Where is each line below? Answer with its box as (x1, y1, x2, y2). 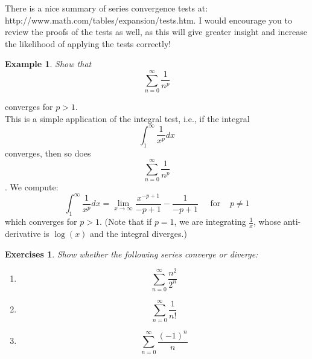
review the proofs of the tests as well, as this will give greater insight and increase (5, 25, 307, 38)
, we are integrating (174, 215, 246, 228)
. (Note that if (99, 215, 152, 228)
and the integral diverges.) (90, 227, 187, 240)
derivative (5, 227, 41, 240)
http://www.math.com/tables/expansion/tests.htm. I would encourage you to (5, 13, 292, 26)
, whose (253, 215, 281, 228)
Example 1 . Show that (5, 57, 92, 70)
